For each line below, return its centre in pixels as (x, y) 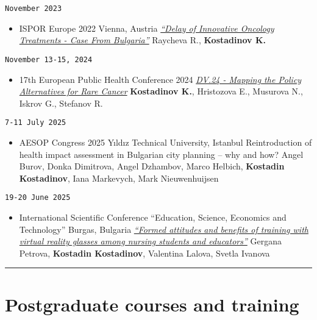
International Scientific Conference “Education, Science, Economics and (153, 217)
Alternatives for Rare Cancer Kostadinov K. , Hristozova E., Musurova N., (161, 91)
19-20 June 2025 (38, 198)
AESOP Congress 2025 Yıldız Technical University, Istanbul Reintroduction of (166, 142)
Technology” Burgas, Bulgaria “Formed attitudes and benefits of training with (164, 229)
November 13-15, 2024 (49, 59)
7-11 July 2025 (36, 123)
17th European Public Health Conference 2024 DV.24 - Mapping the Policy (160, 79)
